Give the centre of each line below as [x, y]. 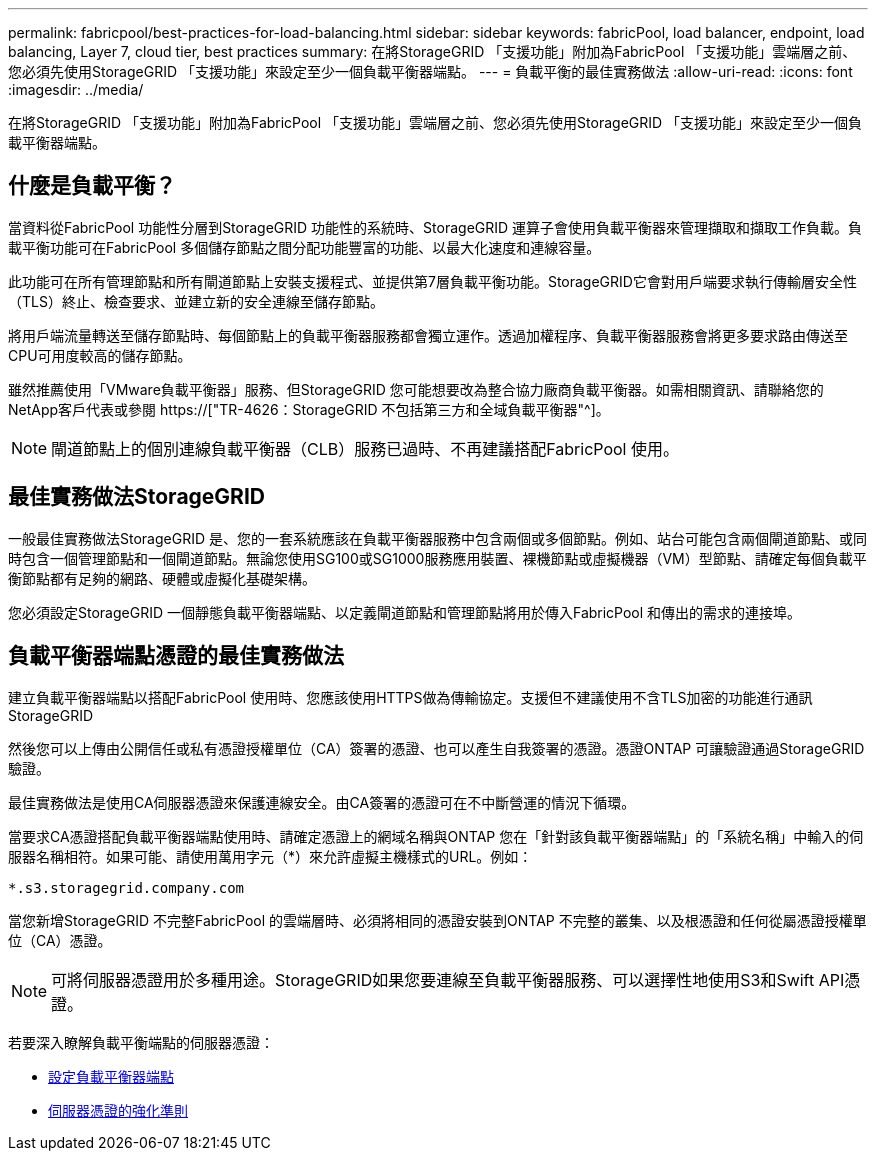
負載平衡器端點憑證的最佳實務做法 [176, 656]
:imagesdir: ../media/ [76, 89]
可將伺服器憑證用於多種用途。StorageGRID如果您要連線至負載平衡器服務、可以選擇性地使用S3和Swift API [448, 979]
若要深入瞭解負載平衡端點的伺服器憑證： [141, 1042]
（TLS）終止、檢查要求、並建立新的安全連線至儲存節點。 [196, 301]
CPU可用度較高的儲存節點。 [100, 355]
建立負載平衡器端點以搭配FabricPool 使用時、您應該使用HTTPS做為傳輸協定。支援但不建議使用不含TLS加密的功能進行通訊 [410, 697]
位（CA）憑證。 [60, 940]
